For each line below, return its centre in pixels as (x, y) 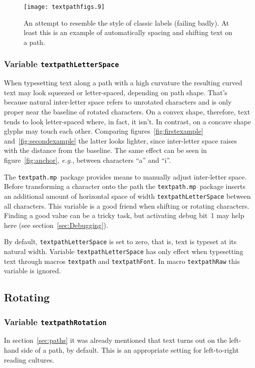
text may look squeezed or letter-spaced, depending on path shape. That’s (116, 92)
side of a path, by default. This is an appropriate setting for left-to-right (130, 350)
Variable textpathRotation (55, 321)
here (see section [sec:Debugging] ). (56, 225)
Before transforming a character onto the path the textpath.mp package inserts (125, 186)
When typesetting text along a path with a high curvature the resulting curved (123, 83)
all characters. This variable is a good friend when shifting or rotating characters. (127, 205)
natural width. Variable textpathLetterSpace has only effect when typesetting (124, 251)
